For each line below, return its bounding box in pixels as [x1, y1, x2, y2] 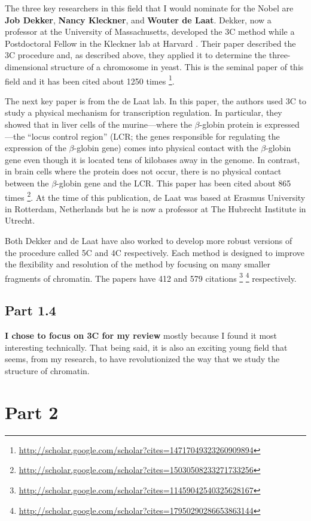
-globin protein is [199, 118, 262, 130]
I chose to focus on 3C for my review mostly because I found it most [5, 329, 277, 342]
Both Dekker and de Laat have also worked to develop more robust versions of [5, 234, 292, 246]
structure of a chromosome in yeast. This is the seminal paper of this [51, 60, 304, 73]
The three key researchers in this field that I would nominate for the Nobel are [5, 2, 294, 14]
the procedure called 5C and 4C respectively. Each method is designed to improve [5, 246, 305, 258]
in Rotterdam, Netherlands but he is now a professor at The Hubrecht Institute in [5, 202, 306, 215]
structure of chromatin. [5, 365, 90, 377]
